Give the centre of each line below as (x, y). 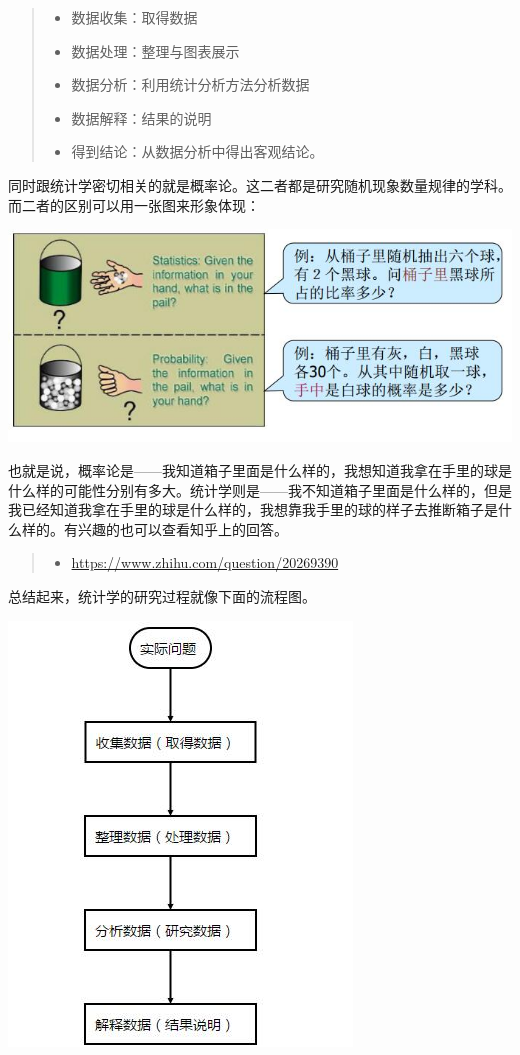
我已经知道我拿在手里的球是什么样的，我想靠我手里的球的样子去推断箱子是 (253, 509)
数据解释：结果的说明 (141, 117)
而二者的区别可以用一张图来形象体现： (134, 204)
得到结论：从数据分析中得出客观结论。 (197, 151)
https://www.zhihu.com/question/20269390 (205, 562)
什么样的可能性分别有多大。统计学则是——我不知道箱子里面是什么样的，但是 (260, 489)
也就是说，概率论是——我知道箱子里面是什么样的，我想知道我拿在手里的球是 (260, 470)
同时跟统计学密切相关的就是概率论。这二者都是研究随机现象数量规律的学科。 (260, 184)
